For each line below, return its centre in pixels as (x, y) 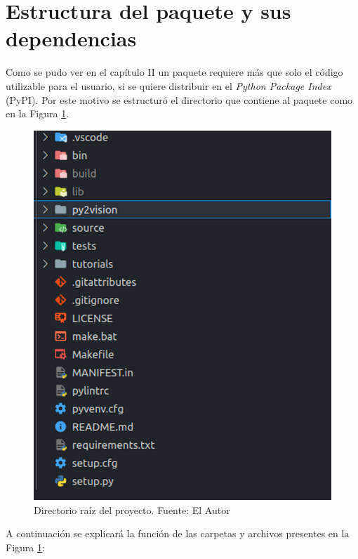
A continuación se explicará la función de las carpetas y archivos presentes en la (178, 533)
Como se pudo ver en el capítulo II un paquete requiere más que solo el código (174, 72)
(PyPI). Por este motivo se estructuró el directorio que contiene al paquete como (179, 99)
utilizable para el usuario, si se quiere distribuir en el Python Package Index (168, 85)
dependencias (71, 38)
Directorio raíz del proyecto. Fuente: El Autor (132, 509)
